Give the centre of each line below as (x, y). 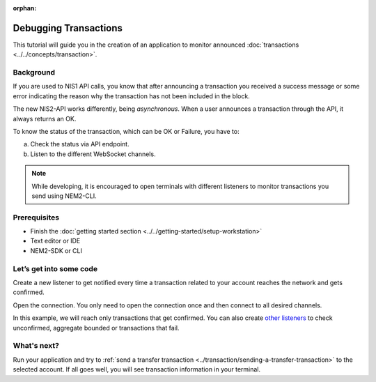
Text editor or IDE (55, 241)
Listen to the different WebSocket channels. (93, 154)
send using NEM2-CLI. (64, 196)
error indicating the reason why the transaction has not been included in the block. (131, 96)
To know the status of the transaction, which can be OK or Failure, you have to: (126, 131)
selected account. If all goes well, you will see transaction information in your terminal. (137, 369)
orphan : (25, 8)
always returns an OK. (45, 119)
